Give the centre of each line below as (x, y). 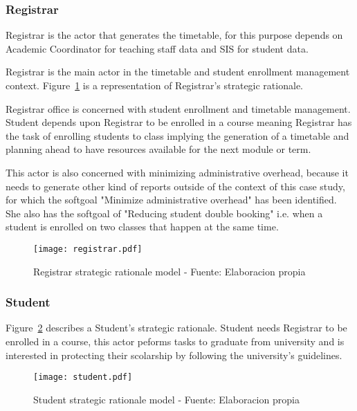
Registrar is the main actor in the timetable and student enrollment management (178, 72)
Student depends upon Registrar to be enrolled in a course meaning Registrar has (179, 122)
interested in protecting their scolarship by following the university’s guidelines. (174, 355)
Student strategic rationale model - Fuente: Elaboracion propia (166, 399)
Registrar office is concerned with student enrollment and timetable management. (178, 108)
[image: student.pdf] (83, 377)
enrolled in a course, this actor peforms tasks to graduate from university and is (175, 341)
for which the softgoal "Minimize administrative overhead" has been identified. (171, 200)
